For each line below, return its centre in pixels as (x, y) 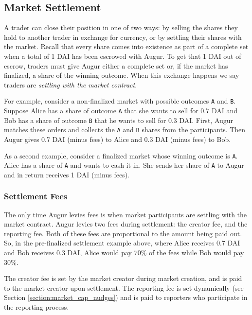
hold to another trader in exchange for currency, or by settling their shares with (123, 37)
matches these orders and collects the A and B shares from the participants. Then (125, 130)
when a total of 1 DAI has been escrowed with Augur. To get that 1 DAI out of (123, 56)
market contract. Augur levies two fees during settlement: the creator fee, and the (126, 224)
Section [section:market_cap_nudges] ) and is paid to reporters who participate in (126, 297)
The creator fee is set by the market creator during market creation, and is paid (123, 278)
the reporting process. (36, 307)
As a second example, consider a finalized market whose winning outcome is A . (121, 155)
